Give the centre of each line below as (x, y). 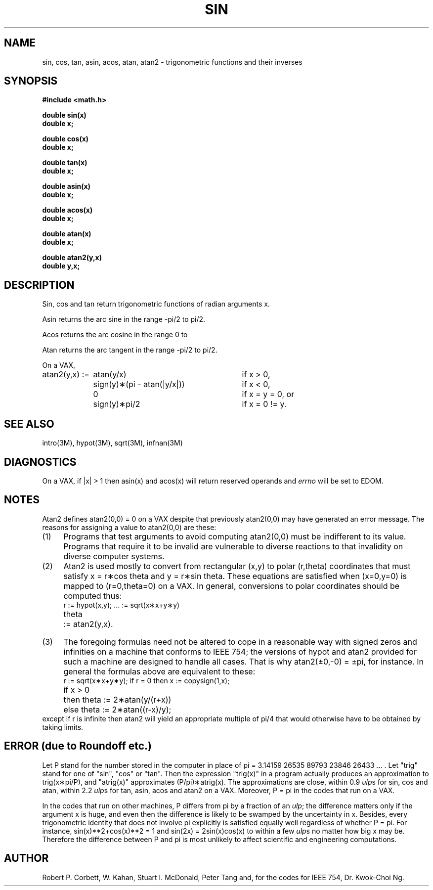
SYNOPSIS (31, 81)
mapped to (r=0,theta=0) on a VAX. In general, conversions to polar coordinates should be (232, 586)
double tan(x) (65, 163)
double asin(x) (66, 186)
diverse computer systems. (114, 556)
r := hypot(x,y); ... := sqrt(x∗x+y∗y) (122, 605)
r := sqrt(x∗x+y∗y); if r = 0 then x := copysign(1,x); (147, 680)
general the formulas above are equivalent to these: (159, 671)
